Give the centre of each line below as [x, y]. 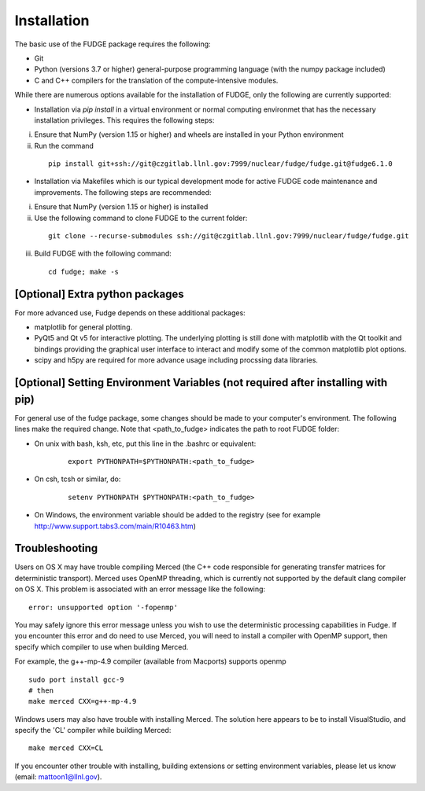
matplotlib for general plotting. [83, 327]
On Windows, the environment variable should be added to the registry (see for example [177, 515]
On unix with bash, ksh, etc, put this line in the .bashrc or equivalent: [145, 443]
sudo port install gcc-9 [76, 679]
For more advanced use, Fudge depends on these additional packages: [130, 313]
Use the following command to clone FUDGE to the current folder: [141, 218]
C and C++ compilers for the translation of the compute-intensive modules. [156, 80]
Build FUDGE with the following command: [103, 254]
